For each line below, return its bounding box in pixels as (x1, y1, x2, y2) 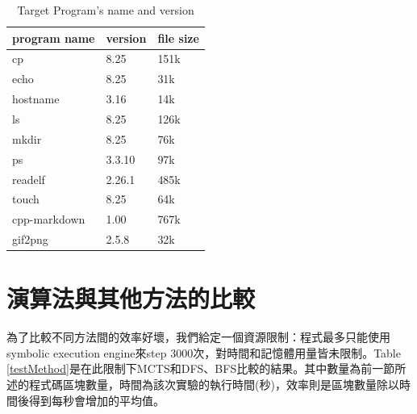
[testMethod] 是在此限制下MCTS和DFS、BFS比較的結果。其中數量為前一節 (6, 360, 395, 377)
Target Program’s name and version (17, 2, 194, 18)
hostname (12, 90, 60, 107)
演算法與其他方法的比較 (6, 282, 256, 315)
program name (12, 29, 95, 46)
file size (157, 29, 199, 46)
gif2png (12, 231, 48, 248)
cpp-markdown (12, 211, 85, 228)
